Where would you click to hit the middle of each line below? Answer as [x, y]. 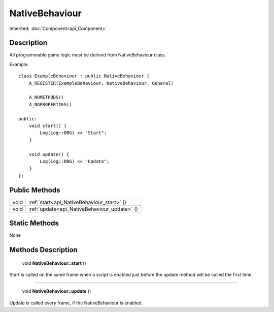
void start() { [48, 126]
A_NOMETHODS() [46, 97]
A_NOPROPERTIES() [50, 104]
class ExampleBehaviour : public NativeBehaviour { [84, 76]
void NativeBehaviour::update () [57, 291]
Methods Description [44, 250]
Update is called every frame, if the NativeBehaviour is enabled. [76, 303]
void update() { [49, 154]
